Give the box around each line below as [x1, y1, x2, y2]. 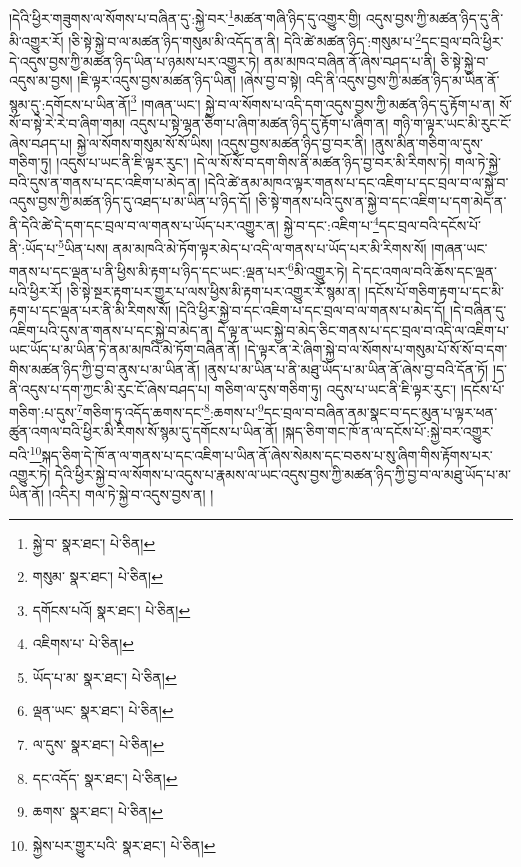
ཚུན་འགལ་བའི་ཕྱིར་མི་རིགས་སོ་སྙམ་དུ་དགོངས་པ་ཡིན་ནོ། [9, 421, 278, 442]
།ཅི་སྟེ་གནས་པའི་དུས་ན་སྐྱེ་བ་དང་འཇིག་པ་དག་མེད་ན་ [255, 191, 507, 212]
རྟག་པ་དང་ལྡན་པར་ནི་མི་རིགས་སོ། [9, 300, 172, 321]
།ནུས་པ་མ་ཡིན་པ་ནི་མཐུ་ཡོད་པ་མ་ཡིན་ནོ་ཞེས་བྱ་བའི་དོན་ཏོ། [204, 359, 489, 380]
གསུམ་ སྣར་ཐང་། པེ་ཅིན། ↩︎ [32, 566, 163, 587]
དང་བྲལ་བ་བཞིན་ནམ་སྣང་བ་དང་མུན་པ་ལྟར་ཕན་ [263, 401, 498, 422]
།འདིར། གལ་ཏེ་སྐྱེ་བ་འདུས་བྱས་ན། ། [48, 483, 214, 504]
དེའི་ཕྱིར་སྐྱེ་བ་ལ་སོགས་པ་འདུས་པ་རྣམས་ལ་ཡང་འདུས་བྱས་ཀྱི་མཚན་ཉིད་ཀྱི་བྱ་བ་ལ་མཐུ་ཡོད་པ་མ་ [55, 464, 511, 485]
